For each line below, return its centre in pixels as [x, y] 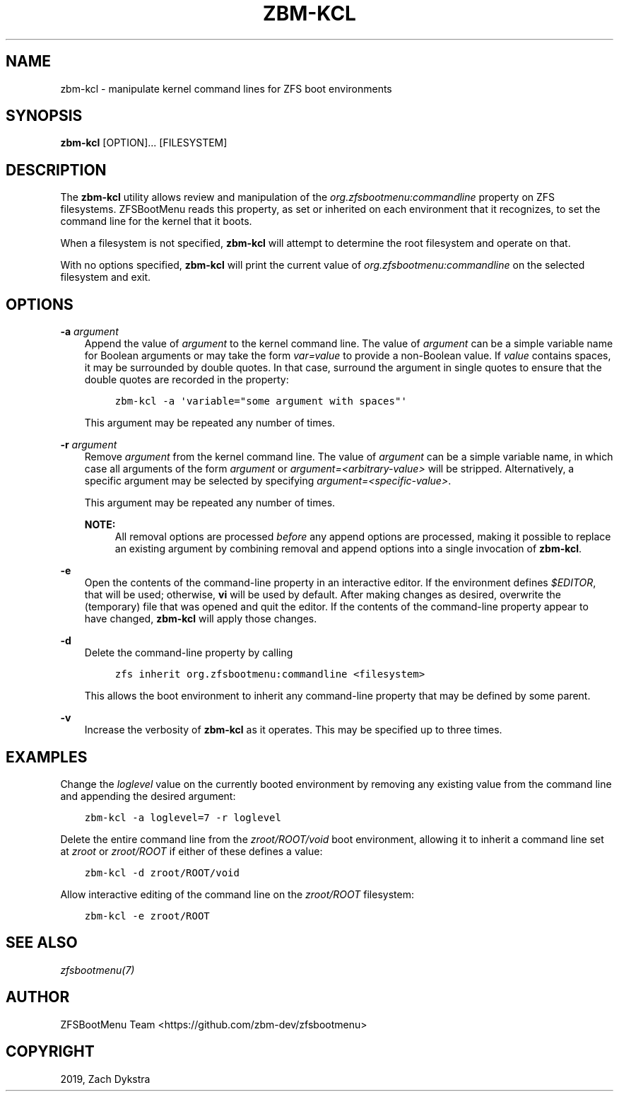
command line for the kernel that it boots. [156, 221]
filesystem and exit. [106, 277]
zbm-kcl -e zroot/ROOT [147, 916]
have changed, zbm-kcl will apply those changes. [201, 619]
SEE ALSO [42, 943]
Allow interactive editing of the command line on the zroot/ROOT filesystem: [237, 894]
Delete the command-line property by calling [189, 653]
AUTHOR [38, 997]
